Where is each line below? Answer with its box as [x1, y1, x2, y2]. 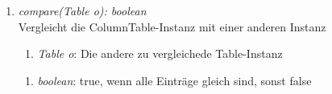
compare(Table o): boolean [18, 2, 147, 18]
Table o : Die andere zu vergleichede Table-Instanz [37, 45, 283, 62]
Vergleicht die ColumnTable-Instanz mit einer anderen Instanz [18, 18, 326, 35]
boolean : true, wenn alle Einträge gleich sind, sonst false [37, 72, 312, 88]
